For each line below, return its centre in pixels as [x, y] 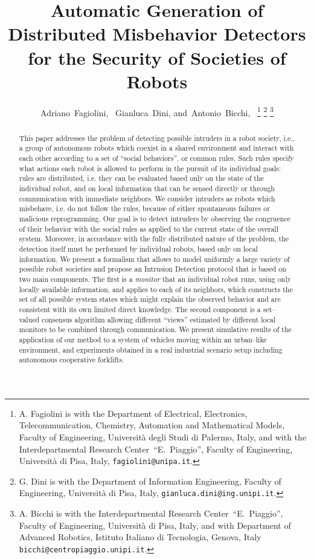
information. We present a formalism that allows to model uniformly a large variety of [154, 259]
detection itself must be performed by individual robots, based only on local [138, 248]
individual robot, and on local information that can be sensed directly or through [147, 188]
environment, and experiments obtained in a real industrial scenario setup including [151, 349]
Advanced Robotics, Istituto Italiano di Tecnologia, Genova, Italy [140, 537]
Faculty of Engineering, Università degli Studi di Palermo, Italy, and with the [163, 437]
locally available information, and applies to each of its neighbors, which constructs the [156, 289]
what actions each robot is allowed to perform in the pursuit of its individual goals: [150, 168]
